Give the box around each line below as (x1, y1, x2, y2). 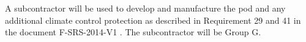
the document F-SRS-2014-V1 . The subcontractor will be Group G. (5, 26, 261, 38)
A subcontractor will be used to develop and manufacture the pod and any (5, 2, 286, 14)
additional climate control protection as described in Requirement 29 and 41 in (5, 13, 301, 26)
